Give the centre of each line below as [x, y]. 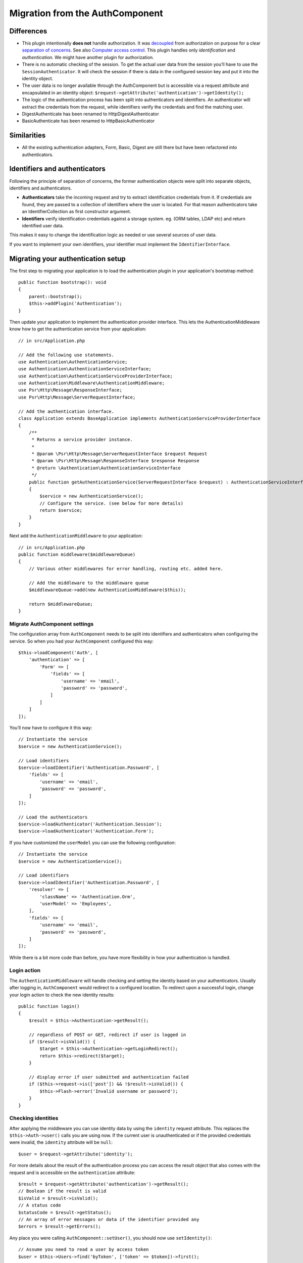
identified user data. [43, 225]
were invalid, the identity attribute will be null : [61, 1142]
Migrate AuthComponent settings [52, 624]
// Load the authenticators [53, 817]
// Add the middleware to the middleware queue [89, 583]
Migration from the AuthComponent [86, 13]
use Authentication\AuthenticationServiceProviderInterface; [95, 376]
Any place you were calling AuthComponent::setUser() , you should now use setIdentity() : [111, 1238]
